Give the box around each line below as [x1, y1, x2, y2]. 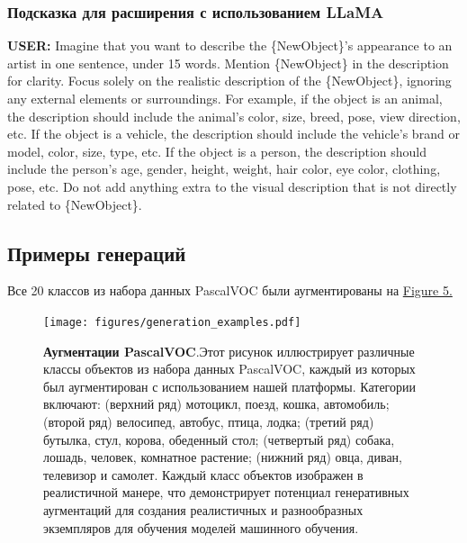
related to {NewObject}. [7, 195, 142, 213]
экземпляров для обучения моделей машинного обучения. [43, 518, 359, 537]
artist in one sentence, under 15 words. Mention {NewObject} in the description [7, 53, 449, 72]
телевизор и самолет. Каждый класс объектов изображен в [43, 465, 364, 484]
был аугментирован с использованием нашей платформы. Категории [43, 376, 416, 395]
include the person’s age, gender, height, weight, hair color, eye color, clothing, [7, 159, 441, 178]
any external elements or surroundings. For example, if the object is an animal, [7, 89, 443, 107]
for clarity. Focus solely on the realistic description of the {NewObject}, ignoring [7, 71, 452, 90]
